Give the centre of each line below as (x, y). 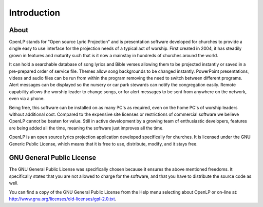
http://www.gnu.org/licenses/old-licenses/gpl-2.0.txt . (63, 199)
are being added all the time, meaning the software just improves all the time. (86, 128)
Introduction (35, 13)
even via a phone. (27, 99)
